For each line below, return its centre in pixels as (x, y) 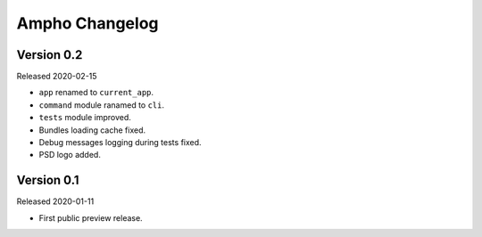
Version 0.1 (48, 180)
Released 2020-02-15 (57, 77)
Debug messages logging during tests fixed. (120, 143)
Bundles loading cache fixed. (92, 130)
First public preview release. (91, 217)
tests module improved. (85, 118)
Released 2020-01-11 (55, 201)
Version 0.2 (50, 55)
